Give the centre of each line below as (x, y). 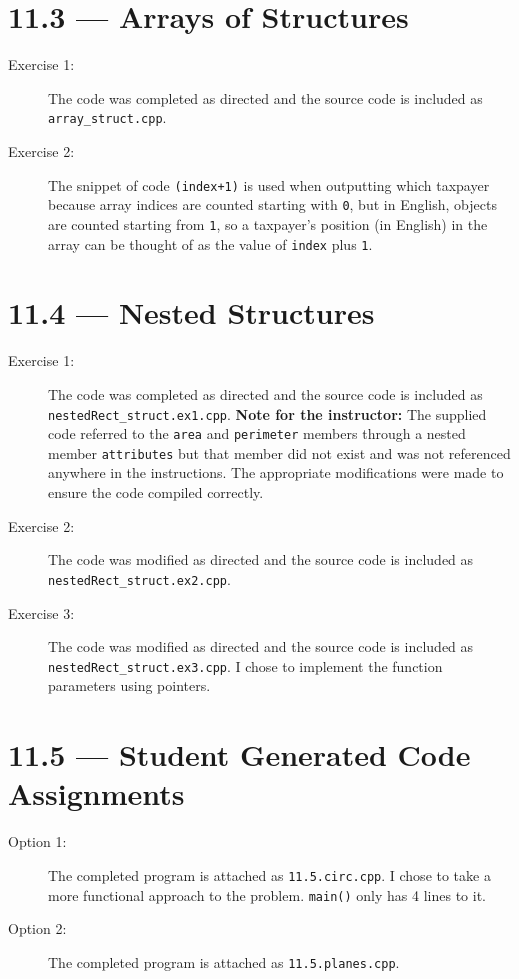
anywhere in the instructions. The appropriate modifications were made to (276, 472)
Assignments (96, 793)
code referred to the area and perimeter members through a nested (257, 433)
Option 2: (37, 928)
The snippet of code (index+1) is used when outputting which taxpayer (269, 184)
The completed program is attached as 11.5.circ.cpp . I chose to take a (269, 874)
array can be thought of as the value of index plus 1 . (210, 243)
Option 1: (37, 841)
